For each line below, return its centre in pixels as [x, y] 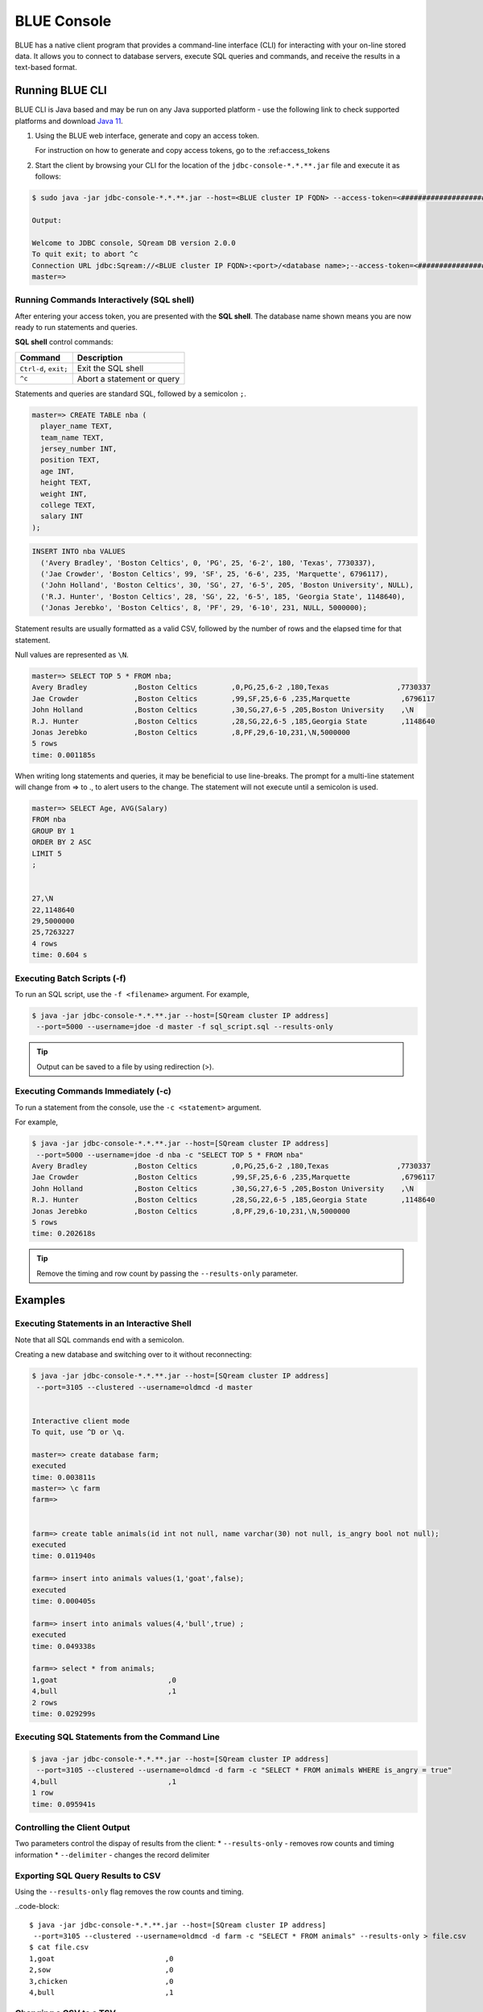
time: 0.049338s [64, 1646]
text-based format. [46, 68]
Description [100, 357]
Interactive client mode [81, 1421]
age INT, [58, 471]
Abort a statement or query [128, 378]
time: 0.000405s [64, 1601]
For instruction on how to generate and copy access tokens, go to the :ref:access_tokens [182, 150]
